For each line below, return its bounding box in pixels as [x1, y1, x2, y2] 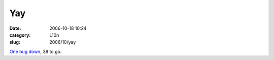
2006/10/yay [49, 39, 76, 45]
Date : [9, 25, 21, 31]
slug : [9, 39, 20, 45]
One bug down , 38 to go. [9, 48, 62, 54]
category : [9, 32, 31, 38]
